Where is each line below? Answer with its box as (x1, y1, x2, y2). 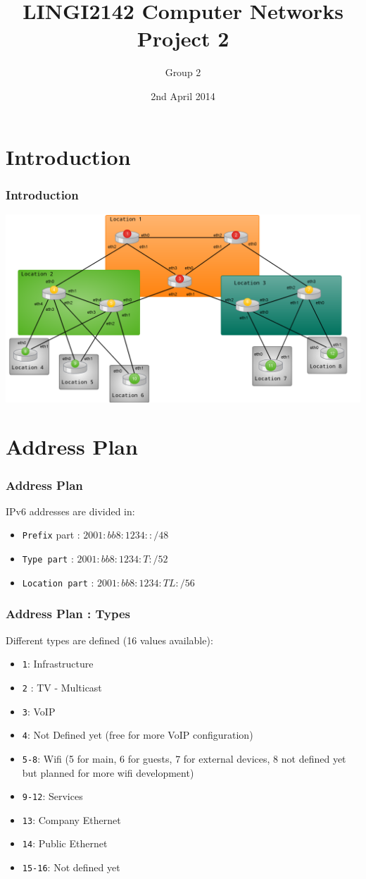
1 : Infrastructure (22, 656, 94, 671)
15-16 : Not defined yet (22, 860, 120, 875)
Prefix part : (22, 527, 80, 542)
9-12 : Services (22, 789, 83, 804)
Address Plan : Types (6, 605, 131, 622)
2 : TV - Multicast (22, 680, 102, 694)
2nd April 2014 (151, 88, 215, 103)
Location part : (22, 574, 94, 589)
